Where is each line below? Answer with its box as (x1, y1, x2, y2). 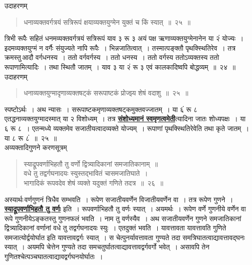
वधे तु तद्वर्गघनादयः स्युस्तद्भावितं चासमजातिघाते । (23, 168, 148, 178)
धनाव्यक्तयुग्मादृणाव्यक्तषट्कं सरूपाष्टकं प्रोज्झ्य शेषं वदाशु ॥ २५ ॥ (23, 88, 189, 98)
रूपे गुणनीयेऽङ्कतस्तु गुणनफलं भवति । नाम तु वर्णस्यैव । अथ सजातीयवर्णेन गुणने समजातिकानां (4, 213, 241, 223)
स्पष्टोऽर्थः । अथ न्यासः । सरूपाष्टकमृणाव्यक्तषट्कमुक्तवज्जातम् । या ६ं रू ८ (4, 104, 198, 114)
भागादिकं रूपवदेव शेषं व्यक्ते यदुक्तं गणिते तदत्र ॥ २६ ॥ (23, 177, 164, 188)
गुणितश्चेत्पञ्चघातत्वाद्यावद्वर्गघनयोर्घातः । (4, 251, 103, 262)
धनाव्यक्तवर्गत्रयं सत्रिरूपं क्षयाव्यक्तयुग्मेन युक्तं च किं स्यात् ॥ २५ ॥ (23, 17, 190, 27)
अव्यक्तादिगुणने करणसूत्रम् (4, 142, 67, 152)
